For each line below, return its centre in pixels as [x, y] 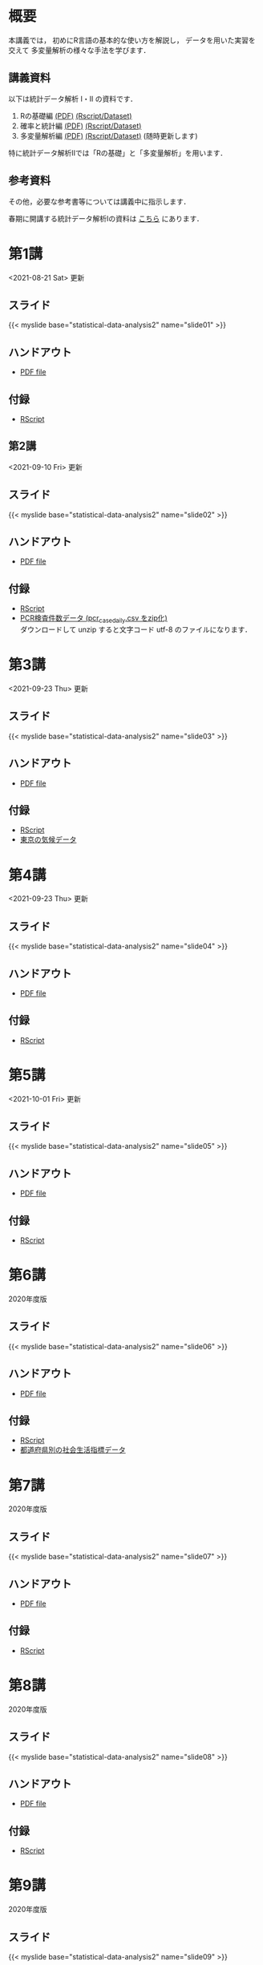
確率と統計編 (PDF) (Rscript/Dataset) [81, 126]
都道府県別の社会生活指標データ [73, 1450]
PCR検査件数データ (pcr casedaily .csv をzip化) [94, 619]
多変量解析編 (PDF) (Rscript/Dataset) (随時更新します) [109, 135]
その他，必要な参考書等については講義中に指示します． [99, 201]
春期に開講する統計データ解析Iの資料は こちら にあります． [106, 218]
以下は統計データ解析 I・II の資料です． [73, 99]
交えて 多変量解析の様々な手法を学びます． [79, 50]
